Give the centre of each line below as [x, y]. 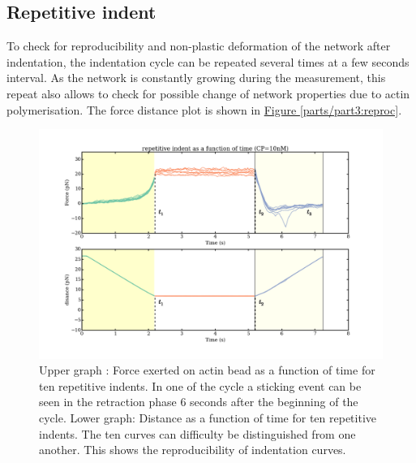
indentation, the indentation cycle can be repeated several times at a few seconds [208, 61]
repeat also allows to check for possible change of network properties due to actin [208, 93]
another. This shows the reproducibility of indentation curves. [193, 450]
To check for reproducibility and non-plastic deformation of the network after [199, 46]
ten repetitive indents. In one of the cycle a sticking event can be [200, 385]
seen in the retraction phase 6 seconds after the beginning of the [199, 402]
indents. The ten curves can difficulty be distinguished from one [197, 433]
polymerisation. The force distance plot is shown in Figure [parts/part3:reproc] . [204, 109]
